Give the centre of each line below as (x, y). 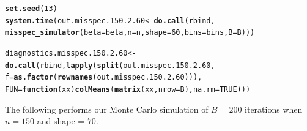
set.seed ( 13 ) (31, 9)
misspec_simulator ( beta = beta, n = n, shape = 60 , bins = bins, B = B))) (130, 33)
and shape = (61, 121)
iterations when (274, 109)
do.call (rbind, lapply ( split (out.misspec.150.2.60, (110, 65)
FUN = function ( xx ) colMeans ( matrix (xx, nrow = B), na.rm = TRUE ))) (128, 89)
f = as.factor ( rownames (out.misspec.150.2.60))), (104, 77)
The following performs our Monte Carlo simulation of (107, 109)
